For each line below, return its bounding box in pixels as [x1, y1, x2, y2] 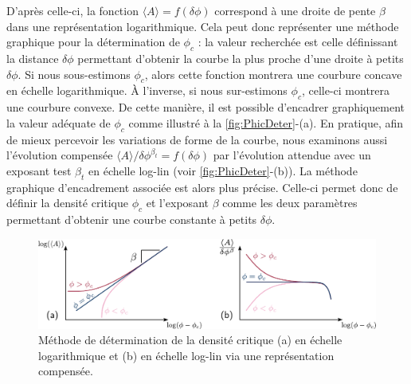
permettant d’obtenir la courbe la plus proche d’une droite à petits [77, 49, 404, 66]
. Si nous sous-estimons [18, 65, 131, 82]
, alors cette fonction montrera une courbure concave [144, 65, 402, 82]
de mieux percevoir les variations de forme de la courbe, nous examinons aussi [6, 131, 388, 147]
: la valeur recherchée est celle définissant [198, 33, 398, 50]
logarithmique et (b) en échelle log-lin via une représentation [38, 347, 335, 363]
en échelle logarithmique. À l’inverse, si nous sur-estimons [6, 82, 288, 99]
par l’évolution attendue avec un [213, 147, 371, 163]
